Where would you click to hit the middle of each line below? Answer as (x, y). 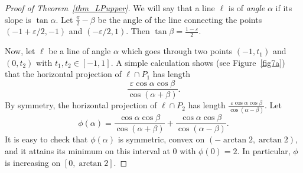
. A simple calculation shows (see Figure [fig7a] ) (198, 62)
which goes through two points (177, 51)
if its (284, 8)
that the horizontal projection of (63, 74)
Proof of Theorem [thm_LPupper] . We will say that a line (110, 8)
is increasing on (33, 162)
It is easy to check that (46, 139)
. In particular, (264, 151)
